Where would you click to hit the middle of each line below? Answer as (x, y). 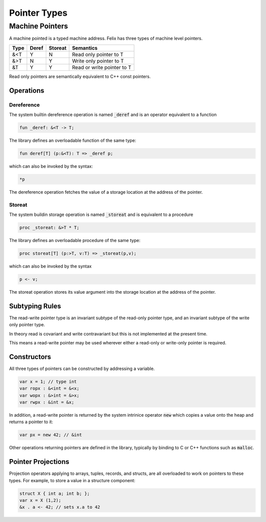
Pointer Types (38, 13)
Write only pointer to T (98, 61)
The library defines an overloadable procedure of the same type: (75, 240)
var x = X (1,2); (40, 500)
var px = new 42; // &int (51, 435)
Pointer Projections (39, 462)
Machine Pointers (39, 26)
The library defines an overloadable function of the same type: (73, 140)
